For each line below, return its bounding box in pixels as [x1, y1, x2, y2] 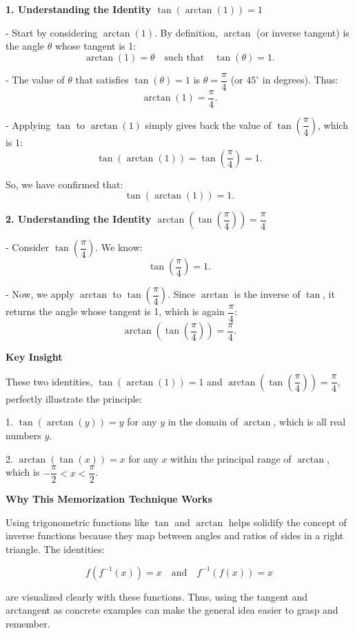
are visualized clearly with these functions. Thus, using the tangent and [6, 589, 307, 603]
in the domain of [168, 414, 239, 429]
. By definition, [154, 25, 218, 39]
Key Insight [6, 350, 63, 364]
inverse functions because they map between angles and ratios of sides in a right [6, 528, 344, 543]
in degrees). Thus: [262, 72, 338, 87]
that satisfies [75, 72, 129, 87]
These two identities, [6, 374, 93, 388]
